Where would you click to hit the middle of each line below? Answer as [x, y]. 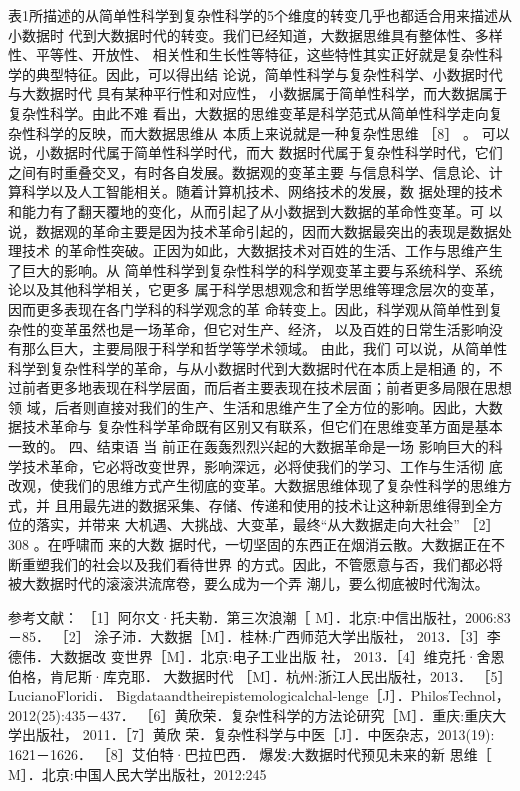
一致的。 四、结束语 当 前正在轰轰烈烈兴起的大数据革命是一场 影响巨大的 [248, 446]
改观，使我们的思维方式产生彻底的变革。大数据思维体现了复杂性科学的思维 [253, 485]
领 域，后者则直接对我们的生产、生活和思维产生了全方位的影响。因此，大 [248, 406]
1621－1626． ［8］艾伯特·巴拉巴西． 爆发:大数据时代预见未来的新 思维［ [250, 753]
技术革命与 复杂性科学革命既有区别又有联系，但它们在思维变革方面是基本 [262, 426]
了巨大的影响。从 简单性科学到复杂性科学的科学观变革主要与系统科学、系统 [255, 269]
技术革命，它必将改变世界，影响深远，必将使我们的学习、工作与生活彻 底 [262, 465]
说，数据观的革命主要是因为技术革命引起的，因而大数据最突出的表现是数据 [253, 230]
